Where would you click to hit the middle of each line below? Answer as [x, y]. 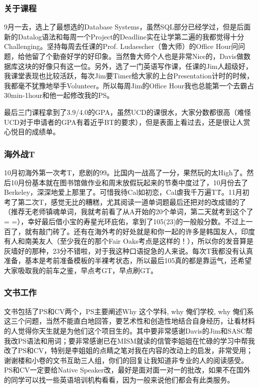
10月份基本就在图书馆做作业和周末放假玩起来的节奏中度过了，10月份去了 [129, 182]
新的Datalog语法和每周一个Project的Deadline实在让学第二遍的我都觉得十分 [124, 36]
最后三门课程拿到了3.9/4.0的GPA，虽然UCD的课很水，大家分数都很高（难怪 [128, 112]
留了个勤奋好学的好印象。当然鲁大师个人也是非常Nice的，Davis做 [137, 56]
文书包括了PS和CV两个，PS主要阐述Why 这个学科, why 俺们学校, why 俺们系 [129, 311]
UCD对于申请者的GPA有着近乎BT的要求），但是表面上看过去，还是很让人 [124, 122]
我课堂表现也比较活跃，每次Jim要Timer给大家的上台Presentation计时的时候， [129, 76]
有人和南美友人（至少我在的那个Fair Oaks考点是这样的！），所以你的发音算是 [129, 241]
